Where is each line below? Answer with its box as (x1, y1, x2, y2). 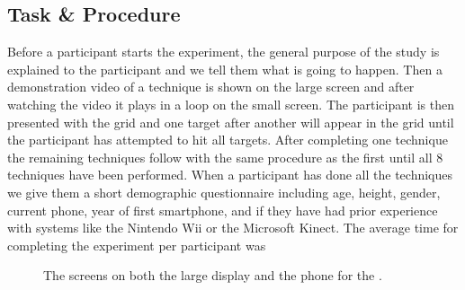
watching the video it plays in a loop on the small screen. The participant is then (7, 94, 454, 113)
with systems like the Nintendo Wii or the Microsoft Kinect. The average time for (7, 218, 459, 237)
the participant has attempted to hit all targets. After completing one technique (7, 130, 448, 149)
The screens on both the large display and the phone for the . (43, 266, 382, 285)
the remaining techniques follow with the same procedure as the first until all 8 (7, 147, 443, 166)
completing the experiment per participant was (7, 235, 266, 254)
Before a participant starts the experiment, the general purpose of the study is (7, 42, 440, 61)
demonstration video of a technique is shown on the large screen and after (7, 77, 415, 96)
